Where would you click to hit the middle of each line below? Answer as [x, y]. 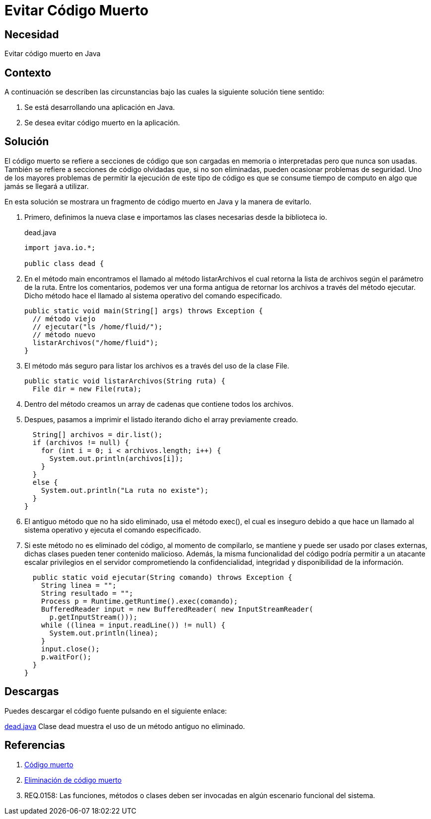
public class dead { [64, 263]
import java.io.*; [60, 247]
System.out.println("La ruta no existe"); [125, 490]
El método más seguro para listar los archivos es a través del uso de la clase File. [157, 365]
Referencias [35, 745]
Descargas [32, 692]
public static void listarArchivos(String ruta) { [125, 381]
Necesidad [32, 34]
